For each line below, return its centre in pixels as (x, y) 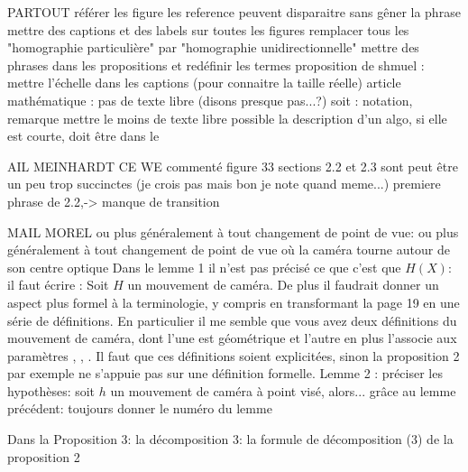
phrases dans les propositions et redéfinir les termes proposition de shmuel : (216, 65)
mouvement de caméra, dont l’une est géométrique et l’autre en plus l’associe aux (232, 338)
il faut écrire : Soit (58, 285)
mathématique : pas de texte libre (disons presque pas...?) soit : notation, (210, 100)
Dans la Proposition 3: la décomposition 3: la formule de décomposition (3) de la (230, 439)
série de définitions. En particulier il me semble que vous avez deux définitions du (232, 320)
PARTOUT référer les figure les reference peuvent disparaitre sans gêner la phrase (234, 12)
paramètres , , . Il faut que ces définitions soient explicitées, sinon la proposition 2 (234, 355)
